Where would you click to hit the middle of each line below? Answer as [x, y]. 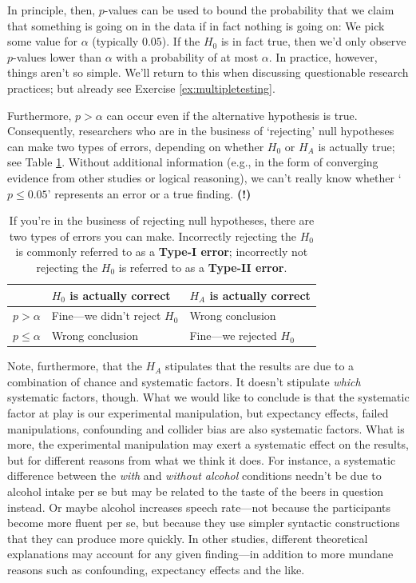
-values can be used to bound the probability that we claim [249, 10]
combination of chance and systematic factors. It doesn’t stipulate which [184, 381]
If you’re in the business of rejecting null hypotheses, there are [162, 220]
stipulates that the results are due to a [260, 366]
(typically [115, 41]
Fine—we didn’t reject [106, 315]
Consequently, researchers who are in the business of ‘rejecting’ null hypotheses [201, 131]
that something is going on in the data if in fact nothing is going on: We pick [196, 25]
